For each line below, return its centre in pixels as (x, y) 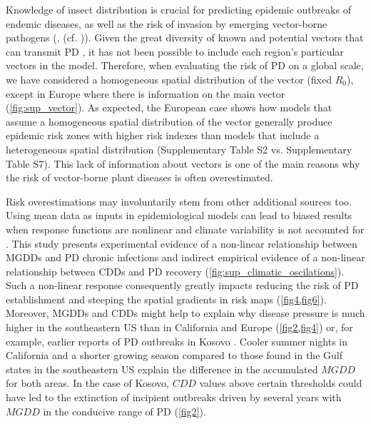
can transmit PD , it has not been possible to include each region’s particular (175, 51)
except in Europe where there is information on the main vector (146, 93)
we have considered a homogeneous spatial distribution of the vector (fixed (169, 79)
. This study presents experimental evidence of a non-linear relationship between (182, 243)
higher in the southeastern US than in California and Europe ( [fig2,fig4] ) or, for (179, 327)
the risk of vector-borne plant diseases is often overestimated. (139, 177)
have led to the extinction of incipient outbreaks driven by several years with (174, 397)
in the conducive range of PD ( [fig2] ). (124, 411)
